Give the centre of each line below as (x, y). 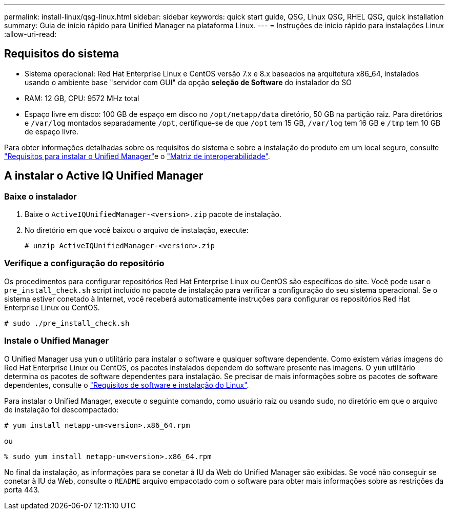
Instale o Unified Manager (57, 341)
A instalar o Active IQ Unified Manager (104, 176)
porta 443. (22, 489)
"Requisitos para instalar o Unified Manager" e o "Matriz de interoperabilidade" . (137, 156)
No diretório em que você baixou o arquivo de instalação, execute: (137, 230)
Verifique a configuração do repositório (84, 263)
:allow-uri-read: (30, 34)
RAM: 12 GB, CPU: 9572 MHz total (82, 98)
